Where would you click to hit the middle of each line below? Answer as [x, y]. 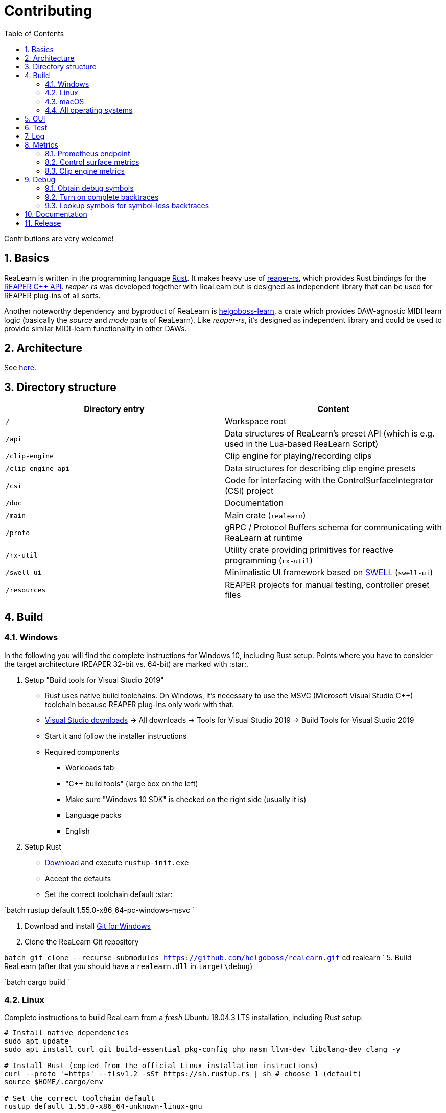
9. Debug [40, 179]
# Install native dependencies [67, 1033]
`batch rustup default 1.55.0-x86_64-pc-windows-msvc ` [99, 910]
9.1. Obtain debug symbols [89, 188]
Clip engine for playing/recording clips [298, 456]
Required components [82, 752]
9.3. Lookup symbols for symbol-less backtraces [127, 205]
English [78, 831]
